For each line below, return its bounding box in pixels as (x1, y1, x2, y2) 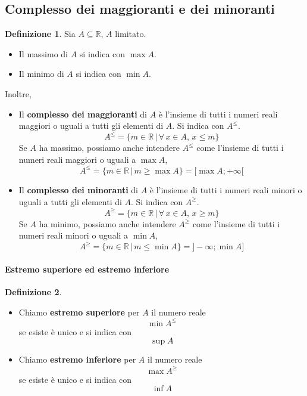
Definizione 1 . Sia (5, 27, 76, 40)
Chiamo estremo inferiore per (18, 353, 136, 366)
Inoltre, (5, 87, 32, 100)
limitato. (115, 27, 146, 40)
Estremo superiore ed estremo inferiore (5, 262, 170, 275)
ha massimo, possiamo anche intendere (39, 141, 180, 154)
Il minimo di (18, 67, 64, 80)
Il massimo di (18, 47, 68, 60)
